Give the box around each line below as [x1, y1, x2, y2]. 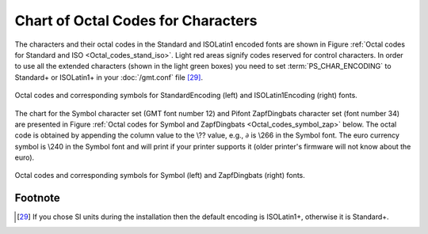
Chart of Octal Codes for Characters [14, 12, 258, 29]
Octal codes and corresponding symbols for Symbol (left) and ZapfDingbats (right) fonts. [14, 171, 305, 180]
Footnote [14, 191, 61, 205]
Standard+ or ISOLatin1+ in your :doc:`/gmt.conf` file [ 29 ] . [14, 72, 204, 82]
